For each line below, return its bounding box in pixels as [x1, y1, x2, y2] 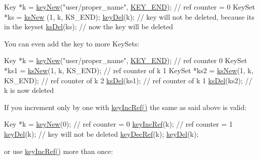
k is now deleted [4, 85, 54, 95]
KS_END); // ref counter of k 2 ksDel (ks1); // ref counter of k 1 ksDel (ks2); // [4, 75, 252, 85]
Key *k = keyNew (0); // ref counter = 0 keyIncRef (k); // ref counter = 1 [4, 119, 233, 129]
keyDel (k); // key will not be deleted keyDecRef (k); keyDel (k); [4, 128, 199, 139]
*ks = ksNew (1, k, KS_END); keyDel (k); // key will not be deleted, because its [4, 11, 254, 22]
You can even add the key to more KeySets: [4, 38, 140, 48]
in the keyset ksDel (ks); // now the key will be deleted [4, 21, 173, 32]
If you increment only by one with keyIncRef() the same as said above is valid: [4, 101, 247, 112]
